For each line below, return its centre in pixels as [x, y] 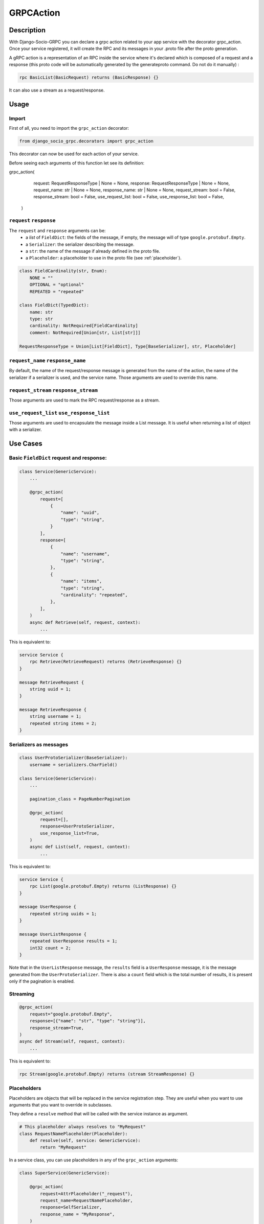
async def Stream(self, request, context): [72, 1041]
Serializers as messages [39, 744]
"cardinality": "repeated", [94, 595]
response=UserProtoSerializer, [77, 826]
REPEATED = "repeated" [57, 292]
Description [27, 30]
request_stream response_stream [53, 390]
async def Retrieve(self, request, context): [85, 622]
